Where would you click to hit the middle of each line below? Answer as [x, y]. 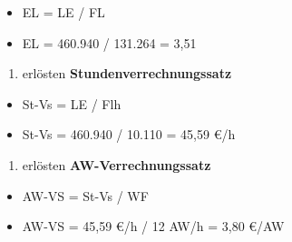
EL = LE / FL [63, 12]
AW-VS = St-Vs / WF [85, 195]
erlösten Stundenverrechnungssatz [127, 73]
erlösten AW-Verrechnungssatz [117, 164]
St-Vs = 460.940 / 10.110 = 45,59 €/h [129, 134]
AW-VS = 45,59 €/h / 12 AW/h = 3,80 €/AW [153, 226]
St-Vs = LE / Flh [72, 103]
